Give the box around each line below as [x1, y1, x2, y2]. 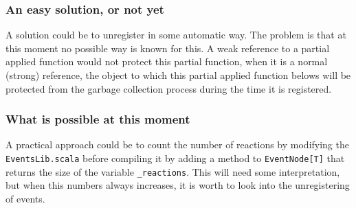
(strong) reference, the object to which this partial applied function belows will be [5, 68, 351, 82]
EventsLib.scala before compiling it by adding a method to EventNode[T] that [5, 151, 345, 165]
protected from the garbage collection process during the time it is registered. [5, 81, 332, 95]
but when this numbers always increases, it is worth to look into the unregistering [5, 178, 350, 192]
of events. [5, 191, 45, 205]
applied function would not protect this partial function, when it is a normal [5, 54, 328, 69]
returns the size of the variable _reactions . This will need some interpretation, [5, 164, 340, 178]
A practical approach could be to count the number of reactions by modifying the [5, 137, 349, 152]
